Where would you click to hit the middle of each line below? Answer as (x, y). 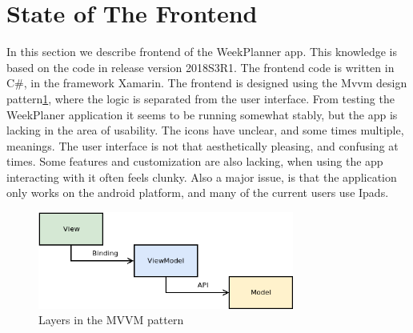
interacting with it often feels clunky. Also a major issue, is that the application (202, 177)
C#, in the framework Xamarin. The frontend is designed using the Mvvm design (207, 83)
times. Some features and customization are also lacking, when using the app (195, 161)
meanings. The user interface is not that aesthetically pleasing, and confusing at (202, 145)
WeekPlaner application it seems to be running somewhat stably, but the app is (202, 114)
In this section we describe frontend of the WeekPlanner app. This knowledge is (202, 52)
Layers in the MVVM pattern (111, 320)
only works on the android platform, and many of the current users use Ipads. (198, 193)
